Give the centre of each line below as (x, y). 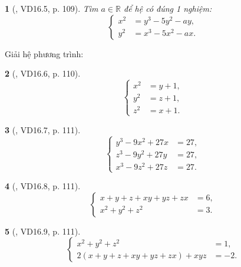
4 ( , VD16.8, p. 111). (43, 186)
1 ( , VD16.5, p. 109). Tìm (52, 8)
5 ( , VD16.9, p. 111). (43, 231)
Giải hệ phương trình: (44, 53)
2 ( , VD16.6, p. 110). (43, 73)
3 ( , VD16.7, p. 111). (43, 129)
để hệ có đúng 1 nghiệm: (168, 8)
